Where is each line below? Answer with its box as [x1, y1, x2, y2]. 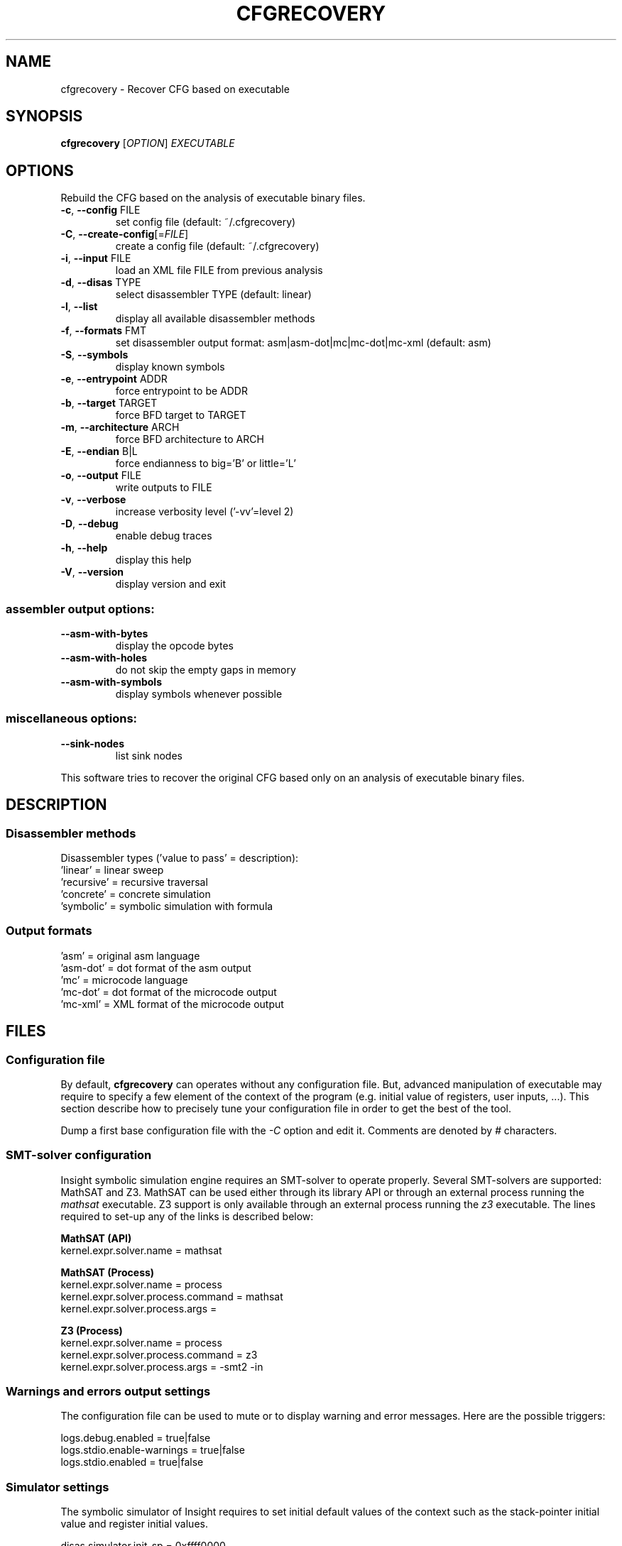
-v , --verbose [60, 493, 126, 506]
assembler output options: [6, 601, 155, 616]
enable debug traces [115, 530, 212, 542]
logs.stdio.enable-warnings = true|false [60, 1444, 245, 1457]
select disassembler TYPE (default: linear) [115, 288, 312, 301]
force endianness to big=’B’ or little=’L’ [115, 457, 296, 470]
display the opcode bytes [115, 640, 234, 652]
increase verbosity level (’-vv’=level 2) [115, 505, 294, 518]
